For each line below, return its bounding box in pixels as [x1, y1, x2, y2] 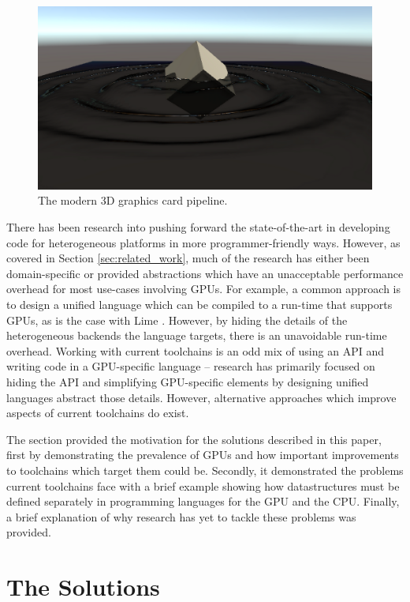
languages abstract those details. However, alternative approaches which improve [6, 389, 397, 405]
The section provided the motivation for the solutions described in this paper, [6, 431, 382, 447]
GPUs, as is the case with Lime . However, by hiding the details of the [6, 311, 348, 328]
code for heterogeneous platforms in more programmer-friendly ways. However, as [6, 234, 401, 250]
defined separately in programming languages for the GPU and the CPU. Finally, [6, 493, 400, 510]
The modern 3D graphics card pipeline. [38, 192, 228, 209]
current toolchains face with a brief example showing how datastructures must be [6, 477, 400, 494]
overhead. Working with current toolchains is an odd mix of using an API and [6, 342, 384, 359]
